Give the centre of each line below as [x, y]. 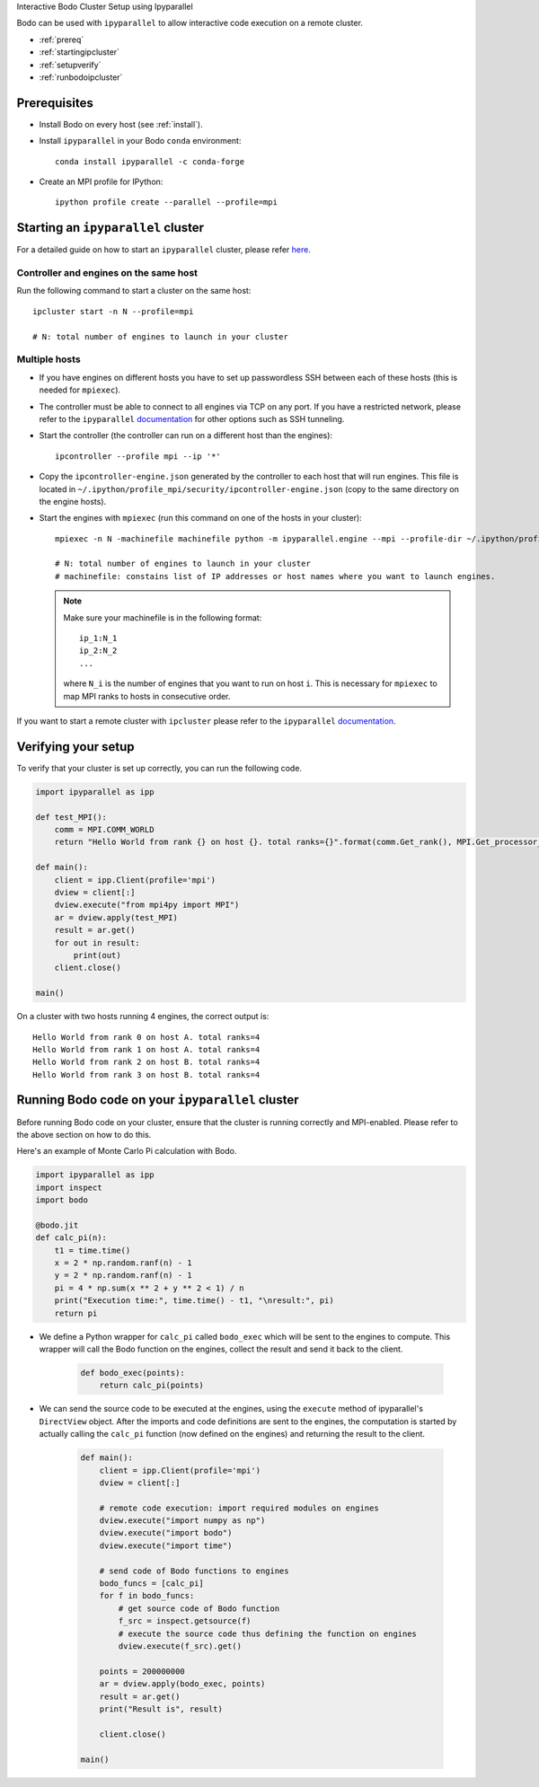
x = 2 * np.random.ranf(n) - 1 [123, 1263]
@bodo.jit [57, 1225]
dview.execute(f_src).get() [180, 1646]
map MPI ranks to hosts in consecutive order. [147, 696]
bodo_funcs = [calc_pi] [151, 1584]
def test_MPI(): [71, 817]
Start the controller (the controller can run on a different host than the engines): [186, 436]
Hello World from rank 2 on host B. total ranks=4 [146, 1062]
